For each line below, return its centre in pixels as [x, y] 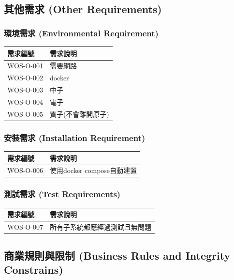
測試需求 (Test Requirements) [62, 194]
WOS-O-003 [25, 90]
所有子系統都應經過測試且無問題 [100, 227]
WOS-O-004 [25, 101]
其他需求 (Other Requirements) [83, 9]
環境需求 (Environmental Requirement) [81, 33]
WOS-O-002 [25, 78]
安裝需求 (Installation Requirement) [75, 137]
